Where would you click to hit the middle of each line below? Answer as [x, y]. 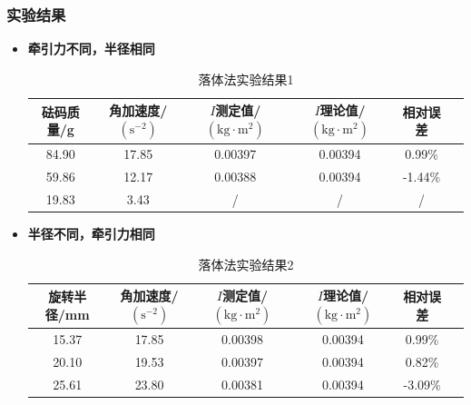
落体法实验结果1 [246, 79]
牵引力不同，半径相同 [91, 49]
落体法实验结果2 [246, 264]
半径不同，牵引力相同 [91, 234]
